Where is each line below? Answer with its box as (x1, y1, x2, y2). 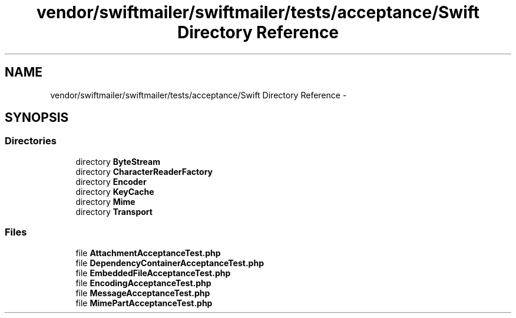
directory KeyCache (75, 186, 154, 197)
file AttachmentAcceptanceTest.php (75, 247, 221, 258)
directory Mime (75, 196, 135, 207)
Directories (5, 135, 57, 147)
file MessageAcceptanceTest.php (75, 287, 210, 298)
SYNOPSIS (5, 110, 69, 125)
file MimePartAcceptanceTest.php (75, 297, 213, 308)
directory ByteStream (75, 156, 160, 167)
